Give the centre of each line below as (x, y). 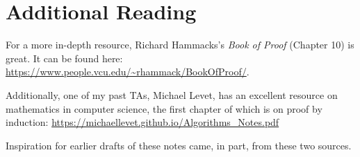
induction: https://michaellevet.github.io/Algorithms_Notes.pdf (142, 122)
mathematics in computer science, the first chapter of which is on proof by (164, 108)
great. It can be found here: (64, 58)
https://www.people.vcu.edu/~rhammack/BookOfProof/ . (128, 72)
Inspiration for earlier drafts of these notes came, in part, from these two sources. (179, 145)
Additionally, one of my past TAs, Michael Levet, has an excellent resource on (172, 94)
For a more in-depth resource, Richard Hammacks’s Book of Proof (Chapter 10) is (180, 45)
